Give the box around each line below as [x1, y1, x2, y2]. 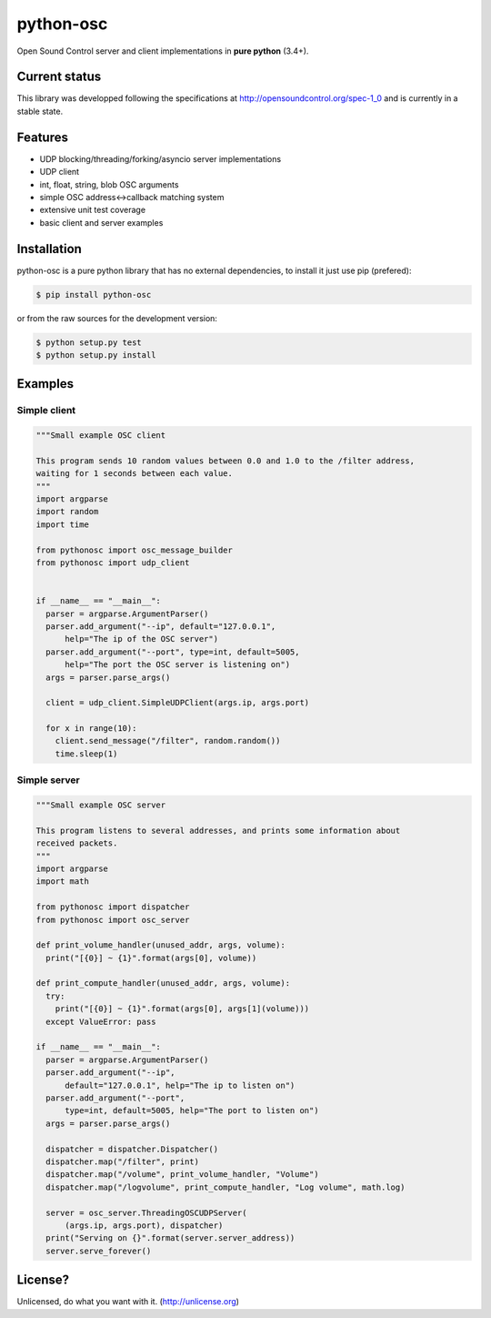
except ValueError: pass [45, 1016, 156, 1027]
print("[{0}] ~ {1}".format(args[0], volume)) [45, 952, 257, 963]
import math [35, 877, 90, 887]
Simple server [16, 774, 81, 786]
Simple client [16, 404, 76, 417]
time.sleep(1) [55, 748, 118, 759]
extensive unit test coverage [39, 205, 145, 216]
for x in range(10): [45, 724, 137, 734]
